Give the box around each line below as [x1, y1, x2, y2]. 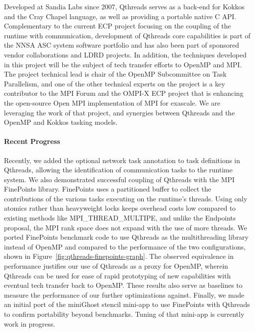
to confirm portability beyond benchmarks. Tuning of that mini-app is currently [4, 309, 245, 319]
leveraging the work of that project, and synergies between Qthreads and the [4, 107, 235, 117]
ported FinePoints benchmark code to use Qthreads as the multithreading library [4, 232, 249, 242]
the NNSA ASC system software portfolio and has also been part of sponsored [4, 40, 239, 50]
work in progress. [4, 318, 55, 329]
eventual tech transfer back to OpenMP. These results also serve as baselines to [4, 280, 243, 290]
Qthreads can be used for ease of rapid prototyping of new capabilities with [4, 270, 231, 280]
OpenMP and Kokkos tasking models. [4, 117, 118, 127]
